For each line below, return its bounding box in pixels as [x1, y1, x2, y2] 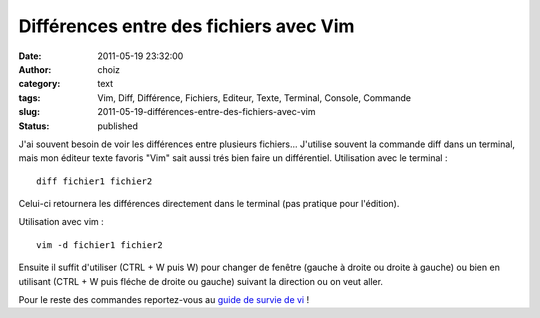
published [97, 120, 139, 132]
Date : [18, 50, 42, 62]
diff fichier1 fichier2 [36, 175, 153, 187]
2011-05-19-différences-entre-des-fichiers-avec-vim [97, 106, 316, 118]
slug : [18, 106, 40, 118]
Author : [18, 63, 52, 75]
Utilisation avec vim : [18, 216, 104, 228]
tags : [18, 91, 41, 104]
